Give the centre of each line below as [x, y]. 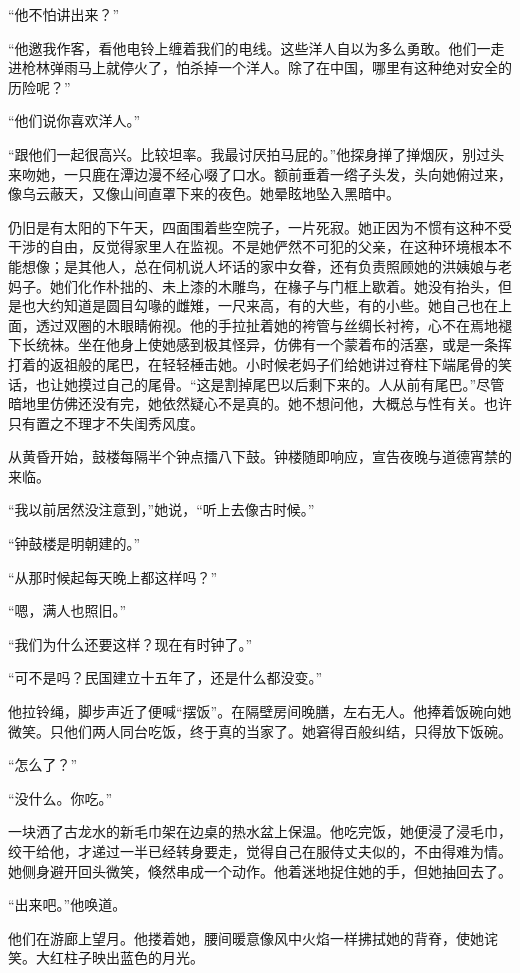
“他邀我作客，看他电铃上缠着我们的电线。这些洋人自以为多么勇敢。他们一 [249, 47]
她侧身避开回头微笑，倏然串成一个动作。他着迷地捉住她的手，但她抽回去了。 [260, 870]
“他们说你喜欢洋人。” [74, 120]
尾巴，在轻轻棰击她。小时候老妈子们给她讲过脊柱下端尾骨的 [301, 363]
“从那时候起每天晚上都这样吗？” [113, 576]
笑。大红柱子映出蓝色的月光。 [106, 957]
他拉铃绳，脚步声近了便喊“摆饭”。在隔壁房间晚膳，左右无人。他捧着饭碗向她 [260, 711]
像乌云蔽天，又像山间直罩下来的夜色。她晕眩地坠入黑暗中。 [204, 193]
